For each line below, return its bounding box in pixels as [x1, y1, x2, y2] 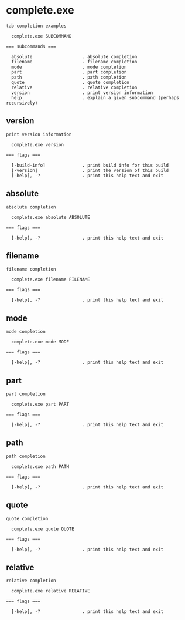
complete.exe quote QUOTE [11, 526, 75, 532]
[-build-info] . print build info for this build [11, 162, 169, 168]
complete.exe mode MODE [11, 339, 69, 345]
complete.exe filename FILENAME [11, 277, 91, 282]
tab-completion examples [6, 23, 67, 29]
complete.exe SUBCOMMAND [11, 33, 72, 39]
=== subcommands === [6, 43, 57, 49]
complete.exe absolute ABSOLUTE [11, 214, 91, 220]
